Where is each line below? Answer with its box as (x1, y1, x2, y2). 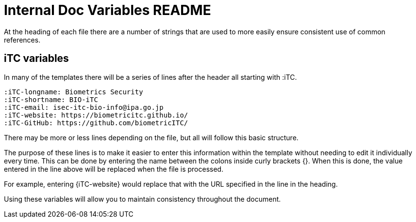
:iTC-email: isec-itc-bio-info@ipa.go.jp (4, 103, 164, 111)
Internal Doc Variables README (4, 2, 211, 18)
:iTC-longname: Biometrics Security (4, 88, 143, 96)
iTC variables (4, 52, 69, 65)
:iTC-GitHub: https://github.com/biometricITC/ (4, 118, 188, 127)
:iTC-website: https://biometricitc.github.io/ (4, 111, 188, 119)
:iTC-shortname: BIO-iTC (4, 95, 98, 104)
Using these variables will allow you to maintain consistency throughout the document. (4, 194, 281, 203)
